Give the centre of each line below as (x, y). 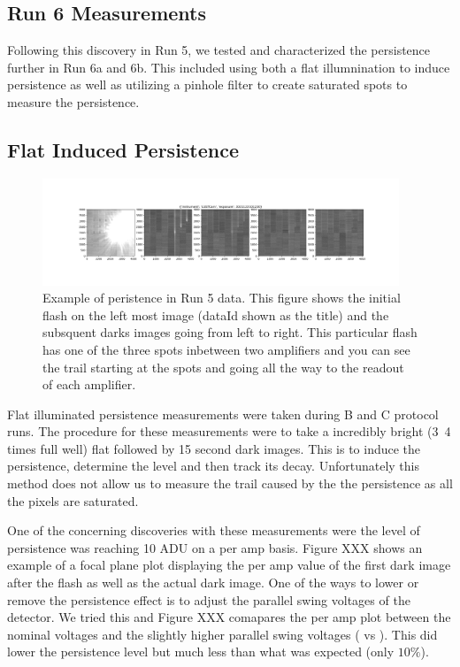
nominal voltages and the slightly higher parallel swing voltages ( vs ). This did (222, 634)
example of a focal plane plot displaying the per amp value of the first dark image (229, 565)
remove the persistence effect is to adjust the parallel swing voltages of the (209, 599)
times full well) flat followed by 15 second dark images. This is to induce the (214, 448)
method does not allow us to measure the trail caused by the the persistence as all (230, 483)
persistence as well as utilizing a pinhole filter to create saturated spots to (207, 84)
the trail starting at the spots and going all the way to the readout (223, 367)
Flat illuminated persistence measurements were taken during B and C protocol (223, 414)
